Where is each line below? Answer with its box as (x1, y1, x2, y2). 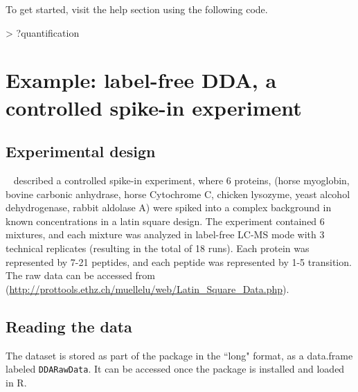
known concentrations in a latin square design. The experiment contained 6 (6, 213, 325, 228)
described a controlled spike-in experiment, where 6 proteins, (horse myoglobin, (13, 172, 350, 187)
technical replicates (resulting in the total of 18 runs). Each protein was (6, 240, 310, 255)
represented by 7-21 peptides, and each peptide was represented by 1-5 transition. (6, 254, 352, 269)
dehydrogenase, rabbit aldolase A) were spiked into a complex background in (6, 200, 332, 215)
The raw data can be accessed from (6, 268, 156, 283)
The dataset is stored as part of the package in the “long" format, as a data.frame (6, 348, 353, 362)
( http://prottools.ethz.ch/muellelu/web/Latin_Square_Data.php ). (6, 281, 289, 296)
